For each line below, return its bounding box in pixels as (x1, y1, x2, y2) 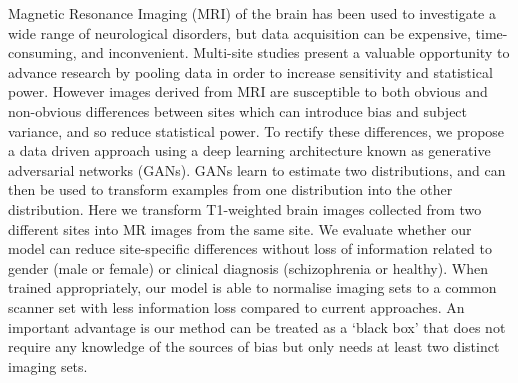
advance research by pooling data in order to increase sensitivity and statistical (8, 61, 493, 82)
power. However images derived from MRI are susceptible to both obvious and (8, 81, 488, 102)
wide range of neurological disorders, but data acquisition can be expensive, (8, 22, 471, 43)
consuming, (8, 42, 77, 63)
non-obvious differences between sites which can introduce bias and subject (8, 100, 468, 121)
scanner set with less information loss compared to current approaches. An (8, 296, 465, 317)
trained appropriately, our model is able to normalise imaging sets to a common (8, 277, 497, 298)
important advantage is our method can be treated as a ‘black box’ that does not (8, 316, 506, 337)
